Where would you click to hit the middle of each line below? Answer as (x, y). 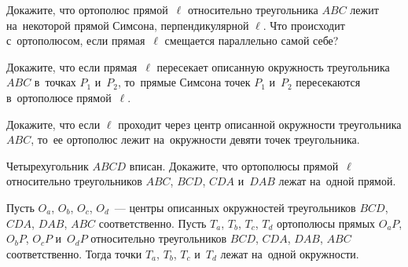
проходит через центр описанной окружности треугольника (260, 124)
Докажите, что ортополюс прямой (87, 9)
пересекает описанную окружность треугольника (273, 66)
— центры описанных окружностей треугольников (235, 207)
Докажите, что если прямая (72, 66)
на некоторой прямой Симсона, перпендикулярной (128, 25)
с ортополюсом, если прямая (76, 40)
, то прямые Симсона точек (184, 82)
